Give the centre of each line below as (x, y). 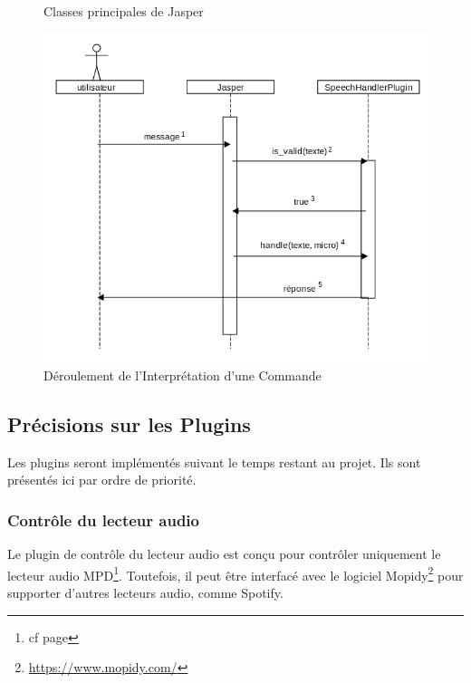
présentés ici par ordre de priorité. (102, 480)
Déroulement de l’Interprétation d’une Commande (183, 375)
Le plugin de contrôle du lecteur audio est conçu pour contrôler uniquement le (224, 554)
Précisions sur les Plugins (129, 423)
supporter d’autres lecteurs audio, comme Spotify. (145, 592)
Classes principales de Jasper (124, 11)
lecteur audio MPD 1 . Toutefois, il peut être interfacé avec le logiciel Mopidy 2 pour (235, 573)
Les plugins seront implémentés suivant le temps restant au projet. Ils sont (214, 462)
